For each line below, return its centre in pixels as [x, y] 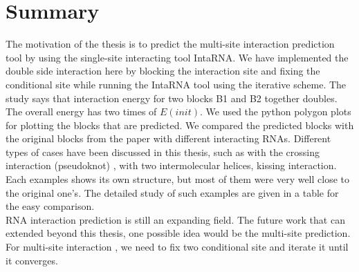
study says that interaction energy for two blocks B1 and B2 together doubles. [172, 98]
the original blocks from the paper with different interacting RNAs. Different [168, 138]
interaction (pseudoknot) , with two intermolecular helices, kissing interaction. [171, 165]
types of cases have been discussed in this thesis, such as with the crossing [163, 152]
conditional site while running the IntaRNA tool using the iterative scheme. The [176, 84]
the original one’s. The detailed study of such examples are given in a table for [172, 192]
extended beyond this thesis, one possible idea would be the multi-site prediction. [178, 233]
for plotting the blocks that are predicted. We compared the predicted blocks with [180, 125]
